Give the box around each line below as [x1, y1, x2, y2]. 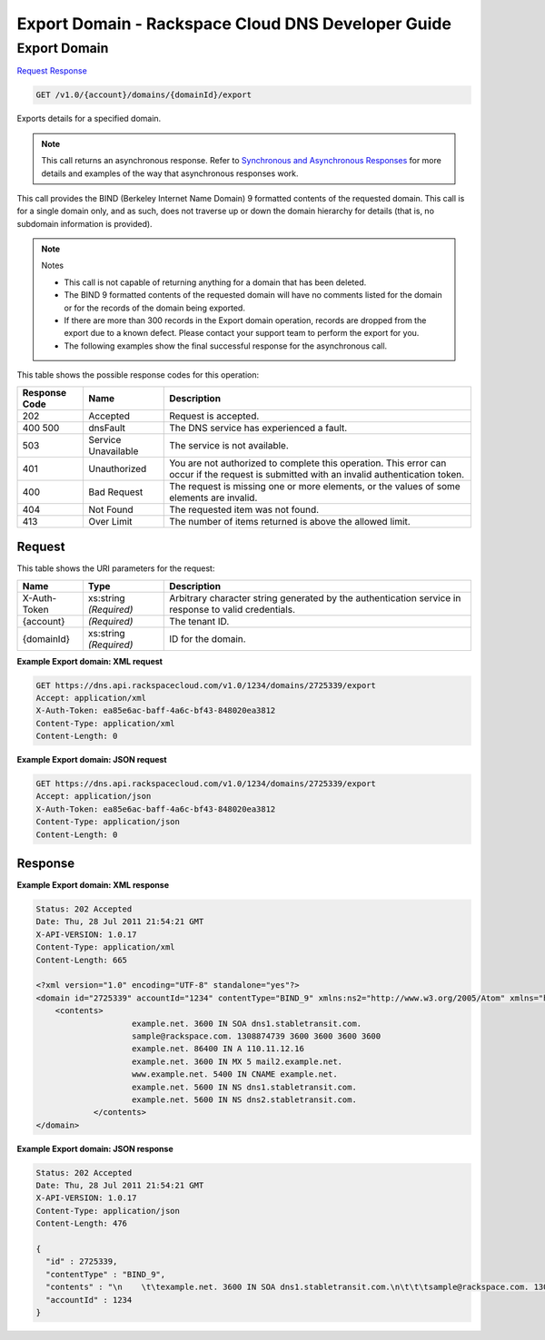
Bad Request [88, 486, 144, 498]
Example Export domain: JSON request [16, 754, 167, 765]
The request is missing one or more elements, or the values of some [169, 479, 461, 492]
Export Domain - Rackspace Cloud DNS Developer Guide [16, 14, 451, 34]
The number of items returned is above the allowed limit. [169, 515, 411, 527]
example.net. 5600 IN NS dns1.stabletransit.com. [132, 1081, 358, 1092]
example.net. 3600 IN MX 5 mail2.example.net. [132, 1056, 343, 1067]
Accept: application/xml [35, 693, 147, 703]
